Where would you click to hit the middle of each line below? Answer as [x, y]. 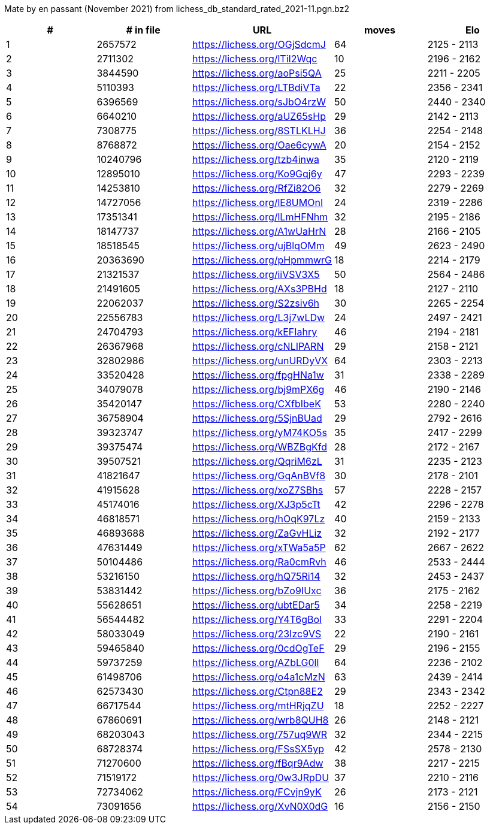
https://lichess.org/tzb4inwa [256, 159]
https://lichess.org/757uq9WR [260, 734]
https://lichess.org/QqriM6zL [257, 461]
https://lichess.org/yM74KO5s [260, 432]
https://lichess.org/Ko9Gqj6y [257, 174]
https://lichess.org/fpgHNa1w [258, 375]
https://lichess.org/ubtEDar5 [256, 605]
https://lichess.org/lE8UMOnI [258, 202]
